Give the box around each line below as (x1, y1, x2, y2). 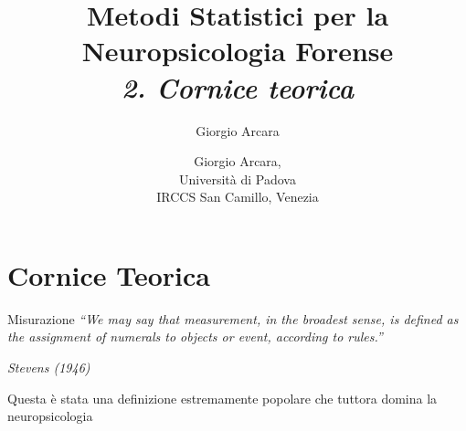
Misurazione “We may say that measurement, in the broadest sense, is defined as (7, 309, 459, 328)
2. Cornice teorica (121, 68, 355, 106)
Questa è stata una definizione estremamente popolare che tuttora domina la (7, 388, 438, 407)
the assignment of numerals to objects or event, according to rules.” (7, 327, 383, 346)
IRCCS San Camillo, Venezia (156, 187, 319, 206)
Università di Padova (179, 169, 296, 188)
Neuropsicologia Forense (81, 32, 394, 69)
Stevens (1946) (7, 358, 90, 376)
